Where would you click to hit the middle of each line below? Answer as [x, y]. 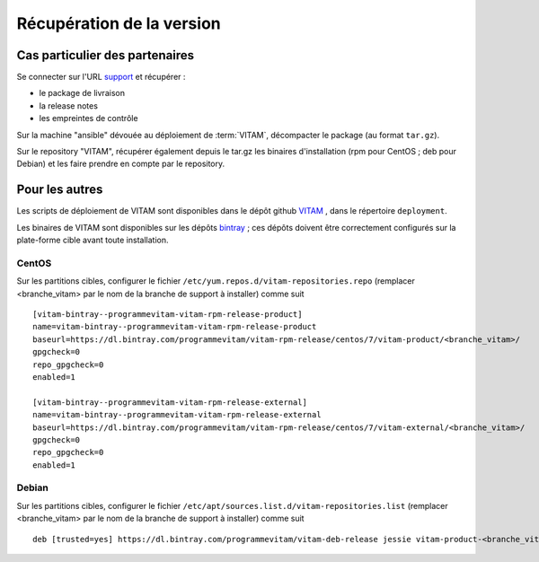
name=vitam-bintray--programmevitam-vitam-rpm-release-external [177, 415]
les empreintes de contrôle [88, 119]
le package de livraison [82, 93]
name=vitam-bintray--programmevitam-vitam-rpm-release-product [175, 327]
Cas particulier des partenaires [106, 55]
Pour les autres [60, 190]
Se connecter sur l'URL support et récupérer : [101, 77]
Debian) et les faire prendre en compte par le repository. [121, 164]
